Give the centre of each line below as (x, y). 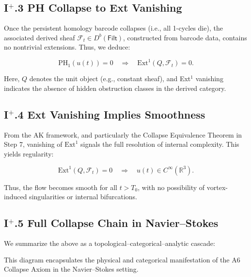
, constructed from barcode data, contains (185, 37)
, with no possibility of (171, 187)
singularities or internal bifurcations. (83, 197)
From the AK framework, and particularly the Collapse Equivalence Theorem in (123, 134)
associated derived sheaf (39, 37)
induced (16, 197)
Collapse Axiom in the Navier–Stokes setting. (71, 269)
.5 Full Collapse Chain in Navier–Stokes (116, 223)
